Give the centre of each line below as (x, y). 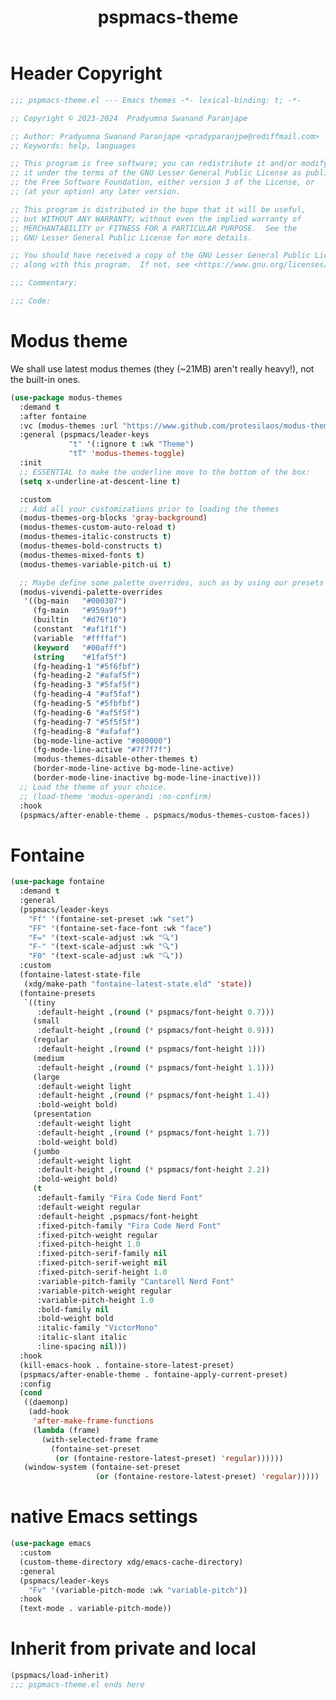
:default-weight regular (88, 1207)
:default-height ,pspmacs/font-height (117, 1216)
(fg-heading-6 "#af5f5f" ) (86, 712)
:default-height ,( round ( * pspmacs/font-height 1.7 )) (153, 1132)
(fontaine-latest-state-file (80, 975)
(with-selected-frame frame (100, 1439)
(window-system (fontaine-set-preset (102, 1467)
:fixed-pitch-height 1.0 (88, 1244)
